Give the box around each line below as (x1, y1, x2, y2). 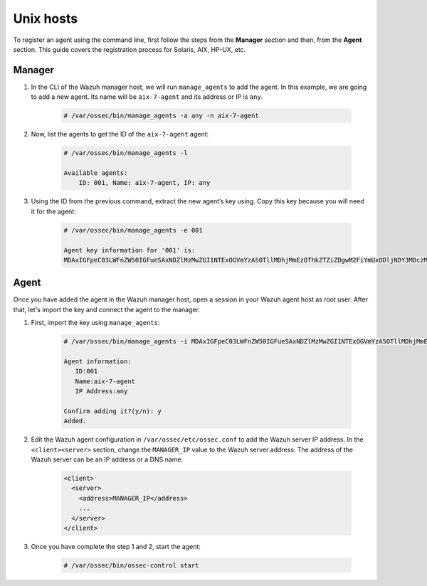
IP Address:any (75, 388, 128, 395)
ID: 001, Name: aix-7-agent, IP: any (78, 179, 211, 187)
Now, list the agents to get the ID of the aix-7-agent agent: (31, 130, 209, 139)
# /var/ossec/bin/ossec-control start (63, 561, 199, 569)
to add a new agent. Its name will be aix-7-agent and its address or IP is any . (31, 92, 263, 101)
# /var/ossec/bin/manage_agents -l (63, 149, 188, 157)
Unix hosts (13, 11, 78, 26)
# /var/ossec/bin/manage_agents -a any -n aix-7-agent (63, 112, 259, 120)
